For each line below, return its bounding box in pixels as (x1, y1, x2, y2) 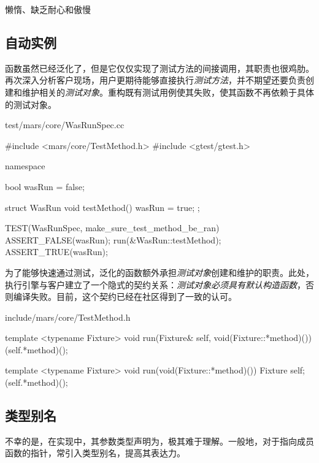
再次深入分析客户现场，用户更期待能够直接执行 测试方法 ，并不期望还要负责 (5, 74, 306, 86)
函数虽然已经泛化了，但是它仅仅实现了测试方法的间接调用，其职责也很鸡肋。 (5, 61, 314, 74)
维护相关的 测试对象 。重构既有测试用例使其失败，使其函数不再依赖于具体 (21, 85, 314, 98)
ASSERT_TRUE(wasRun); (5, 245, 108, 258)
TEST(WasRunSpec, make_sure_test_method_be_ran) (5, 221, 220, 234)
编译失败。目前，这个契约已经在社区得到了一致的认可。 (13, 290, 237, 303)
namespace (5, 159, 45, 172)
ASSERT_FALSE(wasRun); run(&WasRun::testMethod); (5, 233, 221, 246)
